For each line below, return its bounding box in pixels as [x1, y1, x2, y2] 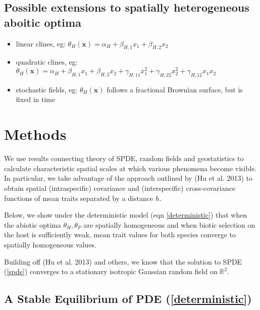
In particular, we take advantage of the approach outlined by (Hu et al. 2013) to [4, 173, 253, 183]
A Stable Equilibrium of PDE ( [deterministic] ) [4, 291, 252, 306]
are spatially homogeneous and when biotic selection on [83, 219, 255, 230]
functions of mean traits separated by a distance [4, 192, 153, 203]
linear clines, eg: [16, 38, 66, 48]
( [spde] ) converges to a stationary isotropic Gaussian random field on [4, 266, 218, 277]
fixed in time [16, 94, 56, 105]
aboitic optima [4, 14, 81, 30]
